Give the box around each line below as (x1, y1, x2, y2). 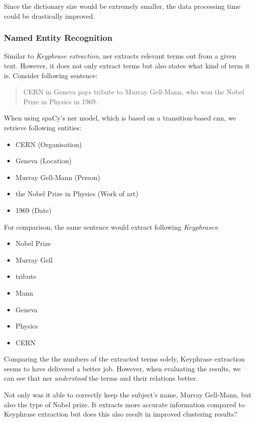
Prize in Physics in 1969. (23, 96, 98, 106)
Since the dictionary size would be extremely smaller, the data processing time (4, 1, 241, 11)
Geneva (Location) (15, 155, 72, 166)
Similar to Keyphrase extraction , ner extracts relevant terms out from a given (4, 51, 236, 61)
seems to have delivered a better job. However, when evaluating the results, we (4, 363, 241, 373)
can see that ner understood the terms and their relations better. (4, 373, 198, 383)
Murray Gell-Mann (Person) (15, 172, 100, 182)
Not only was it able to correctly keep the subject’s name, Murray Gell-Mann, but (4, 390, 252, 400)
